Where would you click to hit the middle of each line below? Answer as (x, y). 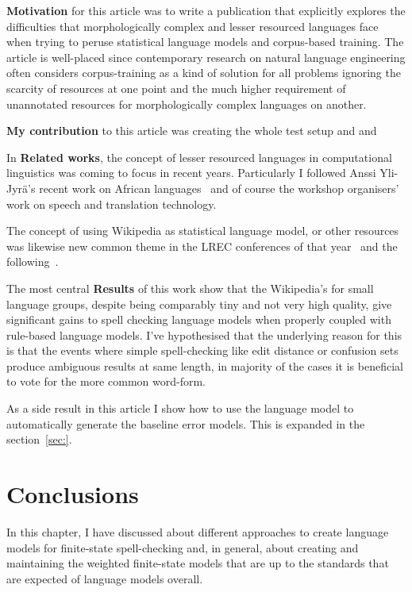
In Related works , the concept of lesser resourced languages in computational (199, 157)
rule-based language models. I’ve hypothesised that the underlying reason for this (204, 334)
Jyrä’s (21, 188)
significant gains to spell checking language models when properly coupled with (199, 319)
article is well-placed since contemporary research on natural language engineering (206, 57)
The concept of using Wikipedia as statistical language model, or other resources (203, 231)
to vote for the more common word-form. (106, 381)
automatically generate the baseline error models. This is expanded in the (186, 423)
